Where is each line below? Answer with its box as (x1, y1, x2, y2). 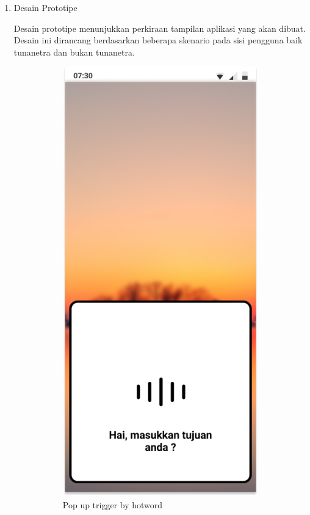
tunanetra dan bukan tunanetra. (13, 45, 135, 58)
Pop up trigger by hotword (62, 499, 163, 511)
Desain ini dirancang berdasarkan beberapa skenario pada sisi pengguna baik (13, 34, 303, 46)
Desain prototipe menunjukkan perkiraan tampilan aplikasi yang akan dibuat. (13, 21, 306, 34)
